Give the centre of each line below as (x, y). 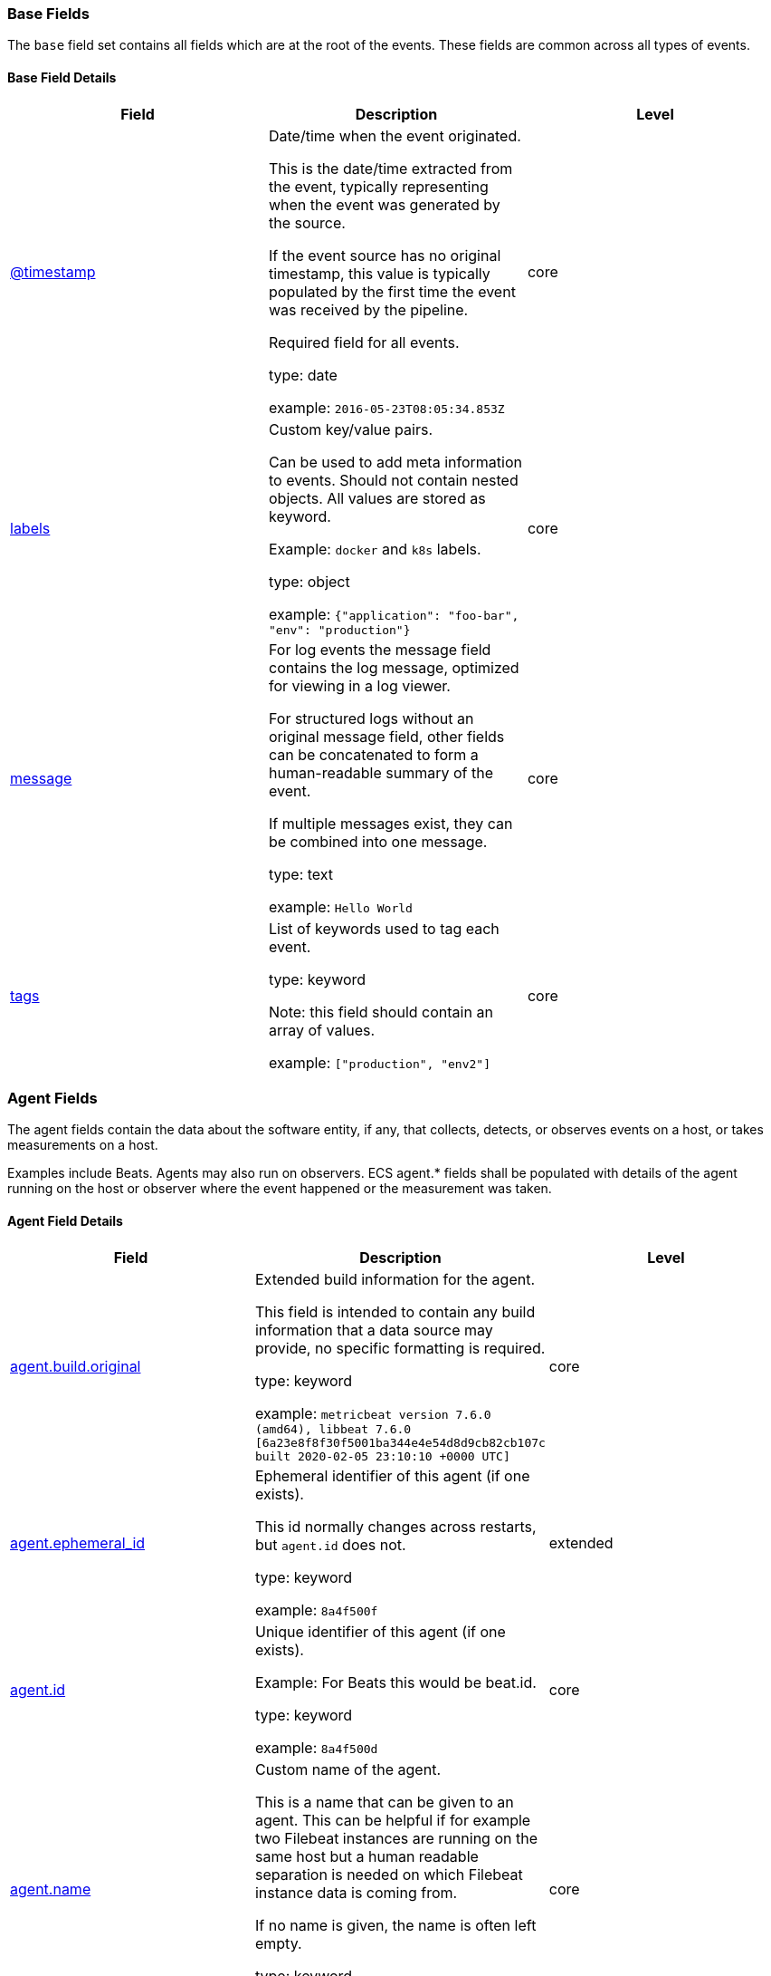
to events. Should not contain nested (393, 480)
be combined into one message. (378, 841)
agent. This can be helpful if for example (393, 1820)
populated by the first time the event (392, 291)
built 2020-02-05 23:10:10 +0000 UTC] (382, 1456)
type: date (303, 375)
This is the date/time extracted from (390, 168)
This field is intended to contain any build (395, 1311)
